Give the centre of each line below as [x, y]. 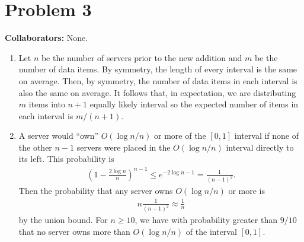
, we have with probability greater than [206, 220]
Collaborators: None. [47, 38]
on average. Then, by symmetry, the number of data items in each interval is [158, 80]
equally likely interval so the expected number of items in [194, 104]
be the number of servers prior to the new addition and [142, 57]
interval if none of [267, 136]
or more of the [180, 136]
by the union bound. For [63, 220]
